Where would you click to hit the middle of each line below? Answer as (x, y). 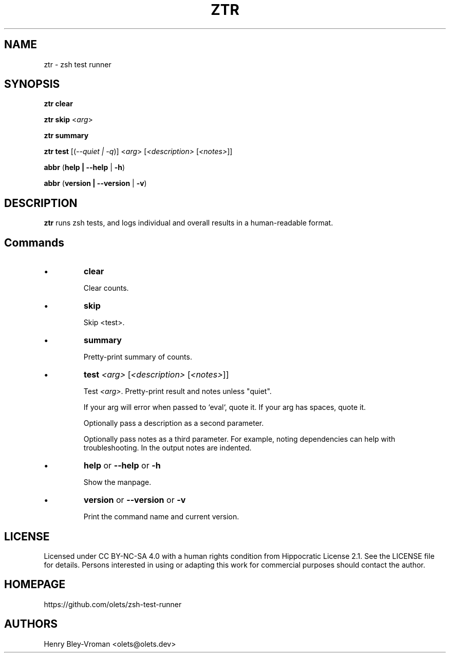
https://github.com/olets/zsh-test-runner (113, 604)
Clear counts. (106, 288)
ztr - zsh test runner (78, 64)
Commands (34, 242)
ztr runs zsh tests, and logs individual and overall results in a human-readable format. (189, 223)
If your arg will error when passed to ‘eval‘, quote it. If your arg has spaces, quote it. (225, 407)
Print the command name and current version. (161, 517)
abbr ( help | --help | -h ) (85, 167)
